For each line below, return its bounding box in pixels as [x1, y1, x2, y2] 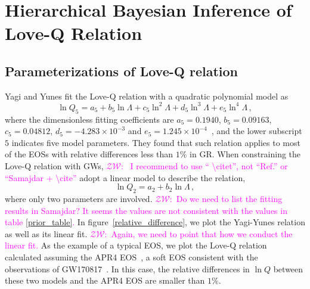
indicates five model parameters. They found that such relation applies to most [11, 136, 300, 148]
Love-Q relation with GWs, [5, 160, 104, 172]
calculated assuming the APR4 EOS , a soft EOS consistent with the [5, 250, 258, 263]
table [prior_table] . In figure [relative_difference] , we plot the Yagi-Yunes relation [5, 216, 305, 228]
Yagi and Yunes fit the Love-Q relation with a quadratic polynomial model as [5, 89, 289, 102]
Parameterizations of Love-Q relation [5, 61, 238, 80]
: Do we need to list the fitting [169, 192, 283, 205]
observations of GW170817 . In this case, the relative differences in [5, 262, 250, 275]
